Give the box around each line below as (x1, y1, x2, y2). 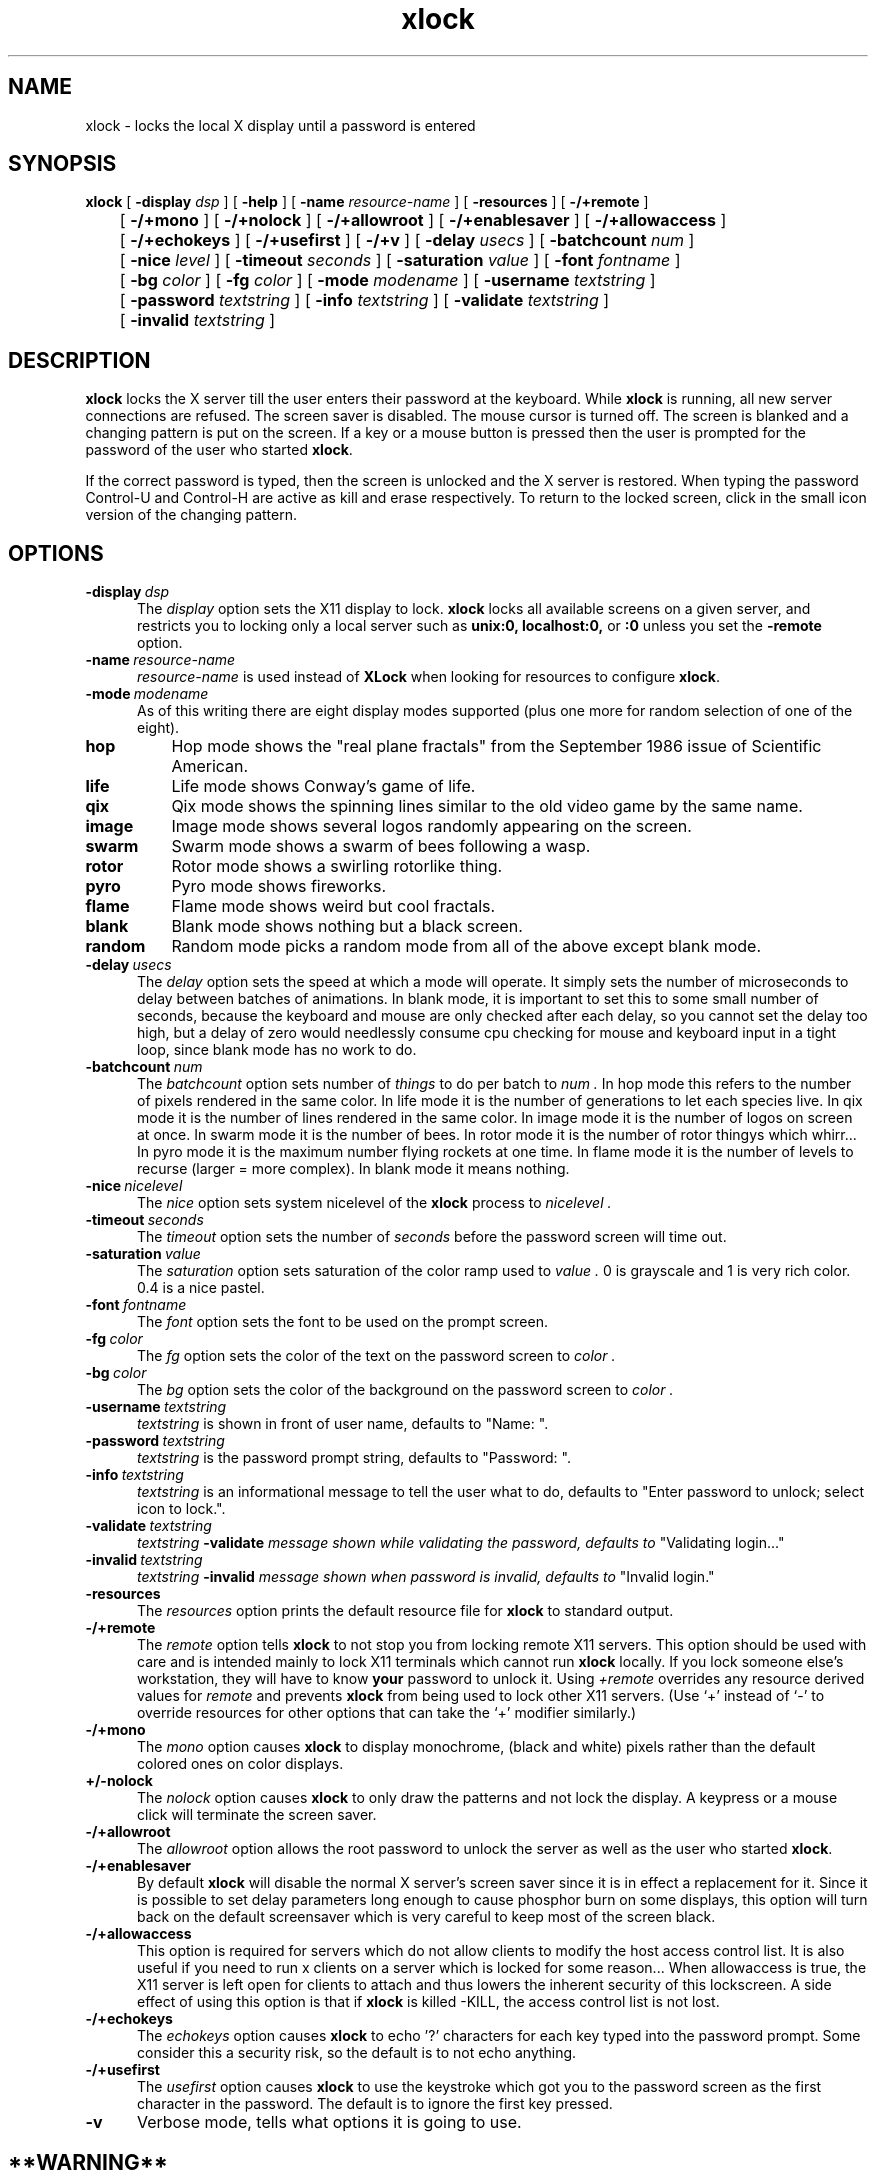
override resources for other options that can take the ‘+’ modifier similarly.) (137, 1704, 637, 1722)
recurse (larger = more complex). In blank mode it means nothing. (137, 1160, 570, 1178)
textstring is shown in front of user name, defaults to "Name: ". (137, 1415, 549, 1433)
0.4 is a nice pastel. (137, 1279, 265, 1297)
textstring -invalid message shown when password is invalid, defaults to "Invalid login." (137, 1568, 715, 1586)
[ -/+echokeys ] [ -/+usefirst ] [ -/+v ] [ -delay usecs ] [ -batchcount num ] (119, 230, 695, 251)
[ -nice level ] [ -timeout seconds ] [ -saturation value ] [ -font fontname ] (119, 250, 681, 271)
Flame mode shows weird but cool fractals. (171, 896, 496, 917)
